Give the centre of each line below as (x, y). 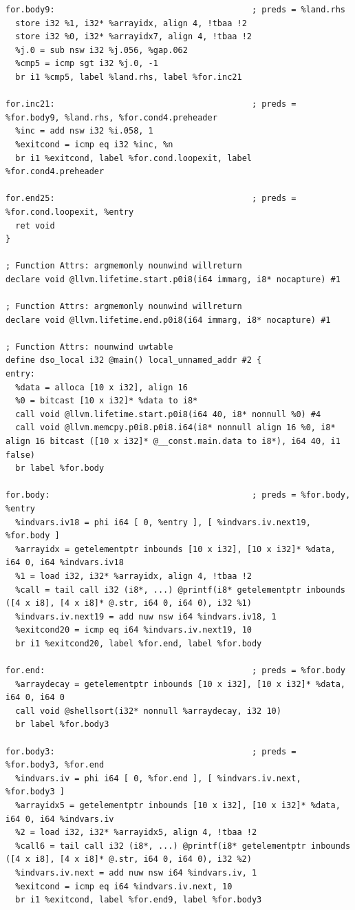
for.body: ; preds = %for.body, (178, 495)
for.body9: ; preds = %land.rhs (175, 10)
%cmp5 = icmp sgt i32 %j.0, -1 (87, 64)
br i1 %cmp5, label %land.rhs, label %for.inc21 (129, 77)
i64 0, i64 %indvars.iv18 (65, 563)
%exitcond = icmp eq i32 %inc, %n (94, 144)
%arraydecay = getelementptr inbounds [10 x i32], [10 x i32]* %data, (180, 684)
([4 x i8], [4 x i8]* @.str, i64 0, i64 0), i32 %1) (129, 603)
